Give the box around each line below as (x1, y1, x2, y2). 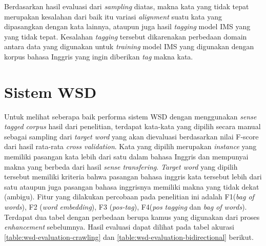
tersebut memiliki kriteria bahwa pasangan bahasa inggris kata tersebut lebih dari (4, 171, 262, 182)
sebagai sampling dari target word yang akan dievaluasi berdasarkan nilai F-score (4, 131, 259, 141)
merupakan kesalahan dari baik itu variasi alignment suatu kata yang (4, 11, 222, 22)
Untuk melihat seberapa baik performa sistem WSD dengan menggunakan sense (4, 111, 257, 121)
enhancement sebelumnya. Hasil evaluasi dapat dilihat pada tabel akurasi (4, 221, 234, 232)
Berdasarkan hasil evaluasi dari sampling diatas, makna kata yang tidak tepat (4, 1, 249, 11)
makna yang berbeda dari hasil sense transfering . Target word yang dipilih (4, 161, 238, 172)
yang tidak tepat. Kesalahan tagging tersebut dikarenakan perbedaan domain (4, 31, 247, 42)
